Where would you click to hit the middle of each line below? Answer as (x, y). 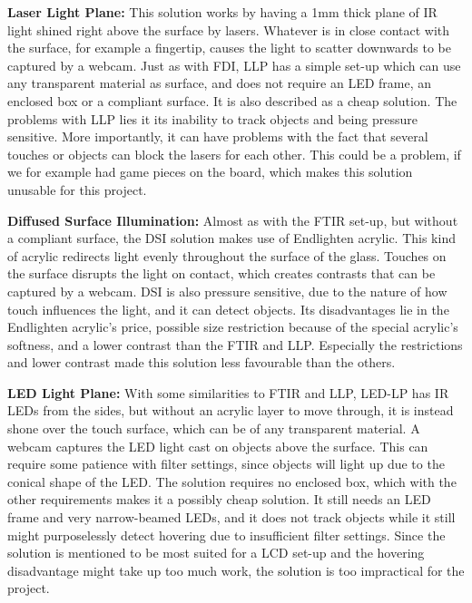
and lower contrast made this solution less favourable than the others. (202, 362)
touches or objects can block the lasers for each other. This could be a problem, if (234, 154)
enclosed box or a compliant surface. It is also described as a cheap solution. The (232, 100)
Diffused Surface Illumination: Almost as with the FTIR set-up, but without (233, 220)
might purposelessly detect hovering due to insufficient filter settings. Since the (226, 535)
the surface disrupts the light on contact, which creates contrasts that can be (221, 273)
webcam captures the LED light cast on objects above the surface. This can (218, 446)
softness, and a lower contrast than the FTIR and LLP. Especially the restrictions (235, 344)
